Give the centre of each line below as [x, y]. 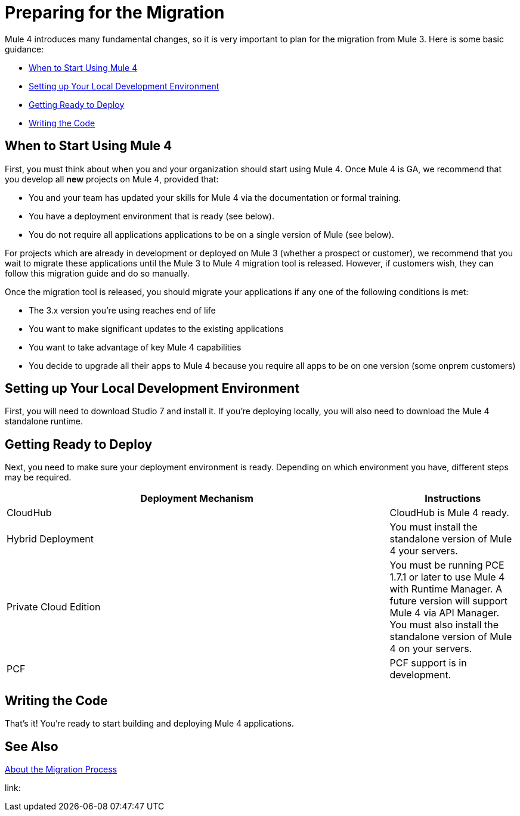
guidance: [24, 49]
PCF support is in [428, 663]
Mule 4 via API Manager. [445, 613]
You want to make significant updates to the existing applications [156, 328]
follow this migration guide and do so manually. [97, 273]
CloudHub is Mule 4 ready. [449, 513]
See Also [32, 746]
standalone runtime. [44, 421]
